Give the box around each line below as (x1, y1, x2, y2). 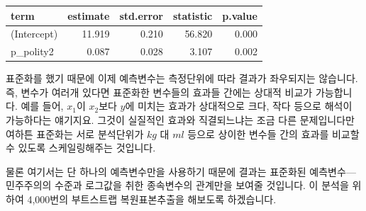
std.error (119, 8, 163, 23)
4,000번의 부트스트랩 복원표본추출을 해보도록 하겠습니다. (27, 192, 277, 207)
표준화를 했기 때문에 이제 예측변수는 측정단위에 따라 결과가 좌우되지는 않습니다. (6, 71, 358, 86)
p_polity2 (11, 44, 54, 59)
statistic (172, 8, 213, 23)
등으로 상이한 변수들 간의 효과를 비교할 (187, 126, 360, 141)
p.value (222, 8, 257, 23)
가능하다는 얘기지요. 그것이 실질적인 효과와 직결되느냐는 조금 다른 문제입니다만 (6, 113, 355, 127)
